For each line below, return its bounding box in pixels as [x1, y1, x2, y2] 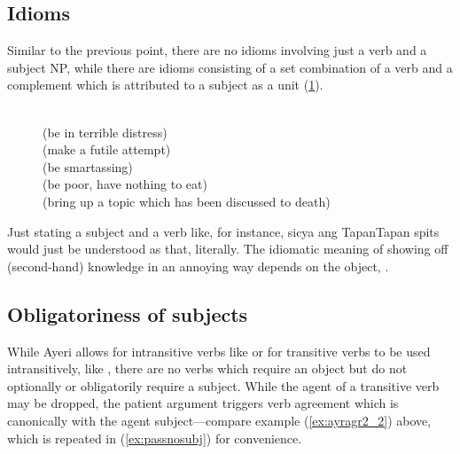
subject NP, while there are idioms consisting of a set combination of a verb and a [7, 58, 453, 76]
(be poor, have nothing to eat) [43, 175, 207, 193]
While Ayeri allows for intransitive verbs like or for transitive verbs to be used [7, 341, 431, 360]
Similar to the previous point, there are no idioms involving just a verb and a [7, 41, 427, 59]
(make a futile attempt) [43, 140, 171, 159]
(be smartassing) [43, 157, 133, 176]
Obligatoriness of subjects [7, 300, 248, 327]
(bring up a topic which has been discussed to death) [43, 192, 331, 210]
